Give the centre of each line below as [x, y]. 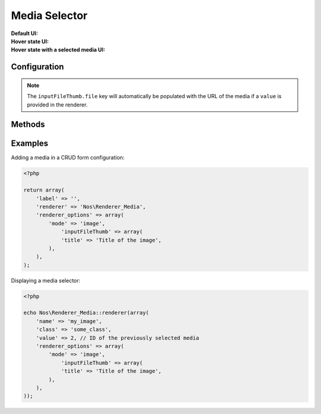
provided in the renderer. [57, 105]
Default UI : [24, 33]
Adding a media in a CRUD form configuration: [68, 158]
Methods [28, 125]
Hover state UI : [30, 41]
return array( [44, 190]
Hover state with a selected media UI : [58, 50]
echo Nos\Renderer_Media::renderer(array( [86, 313]
